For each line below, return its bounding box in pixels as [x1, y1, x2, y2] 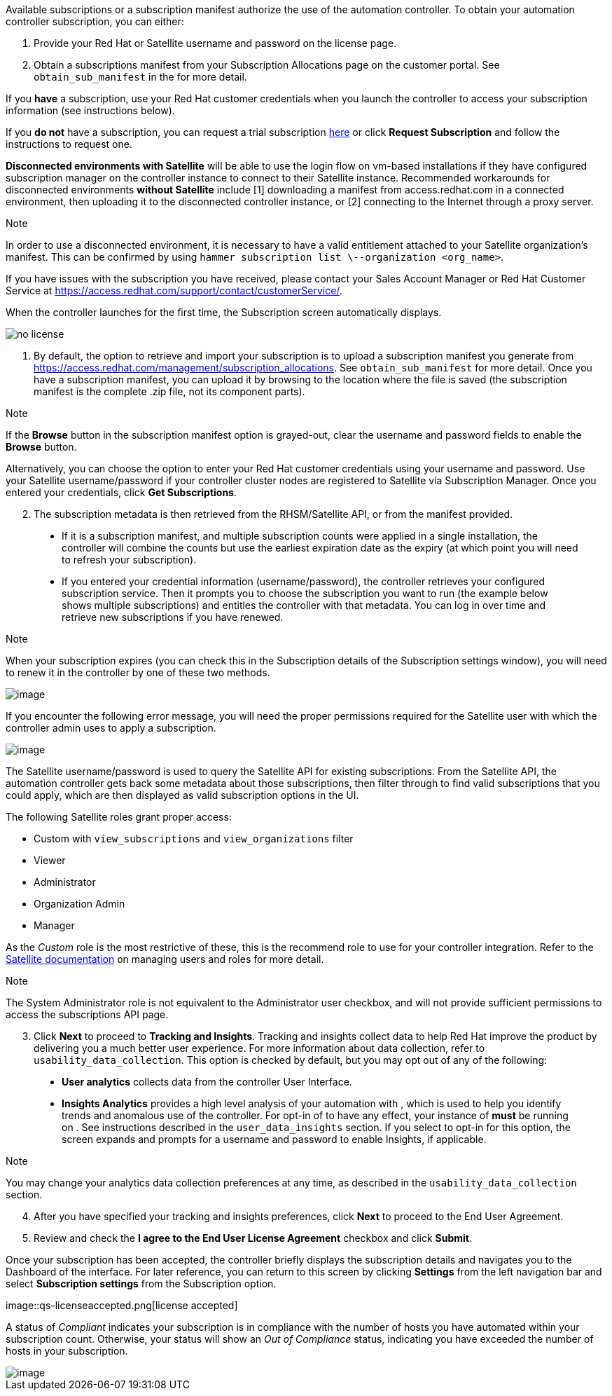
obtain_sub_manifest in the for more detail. [34, 71, 247, 83]
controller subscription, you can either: [6, 15, 184, 27]
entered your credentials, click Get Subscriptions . [6, 486, 237, 498]
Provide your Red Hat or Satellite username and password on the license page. [34, 37, 397, 49]
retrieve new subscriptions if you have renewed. [62, 611, 284, 623]
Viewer [34, 854, 66, 866]
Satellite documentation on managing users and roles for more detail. [6, 953, 324, 965]
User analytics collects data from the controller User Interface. [62, 1076, 352, 1088]
